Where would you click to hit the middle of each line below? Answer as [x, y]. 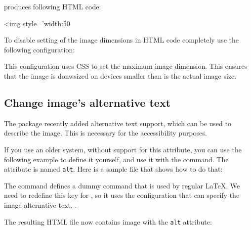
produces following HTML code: [53, 6]
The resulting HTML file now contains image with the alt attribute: [108, 221]
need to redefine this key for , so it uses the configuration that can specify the [122, 195]
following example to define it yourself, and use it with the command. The [116, 159]
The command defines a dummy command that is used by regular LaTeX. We [122, 185]
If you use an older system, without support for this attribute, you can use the [123, 149]
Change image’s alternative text [87, 102]
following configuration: [40, 49]
